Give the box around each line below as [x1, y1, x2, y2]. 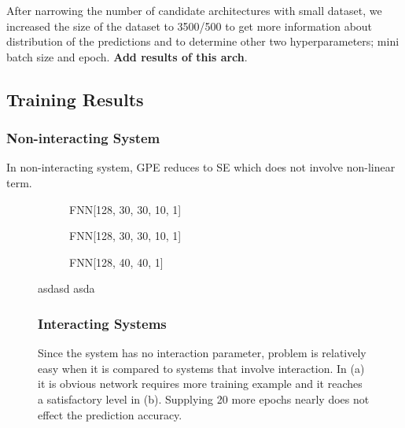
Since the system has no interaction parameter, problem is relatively [38, 345, 366, 361]
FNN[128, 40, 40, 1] [69, 253, 164, 270]
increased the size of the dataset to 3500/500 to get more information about [6, 17, 373, 34]
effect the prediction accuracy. [38, 406, 182, 422]
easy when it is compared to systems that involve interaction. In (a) [38, 360, 365, 376]
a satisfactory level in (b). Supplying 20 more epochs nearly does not [38, 390, 370, 407]
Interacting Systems [38, 313, 167, 333]
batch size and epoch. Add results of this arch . [6, 48, 248, 65]
